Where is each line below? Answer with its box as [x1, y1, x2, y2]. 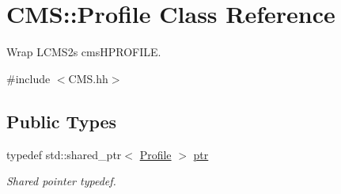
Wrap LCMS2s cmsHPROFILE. [6, 44, 161, 60]
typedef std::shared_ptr [6, 146, 122, 162]
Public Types [6, 108, 117, 133]
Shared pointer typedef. [6, 173, 116, 189]
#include [6, 70, 51, 86]
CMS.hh [68, 70, 108, 86]
